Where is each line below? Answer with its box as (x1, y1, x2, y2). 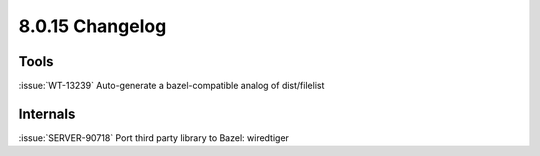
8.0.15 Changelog (18, 15, 167, 37)
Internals (18, 105, 76, 122)
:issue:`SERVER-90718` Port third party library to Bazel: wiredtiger (18, 131, 290, 144)
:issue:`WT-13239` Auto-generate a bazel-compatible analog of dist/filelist (18, 80, 325, 92)
